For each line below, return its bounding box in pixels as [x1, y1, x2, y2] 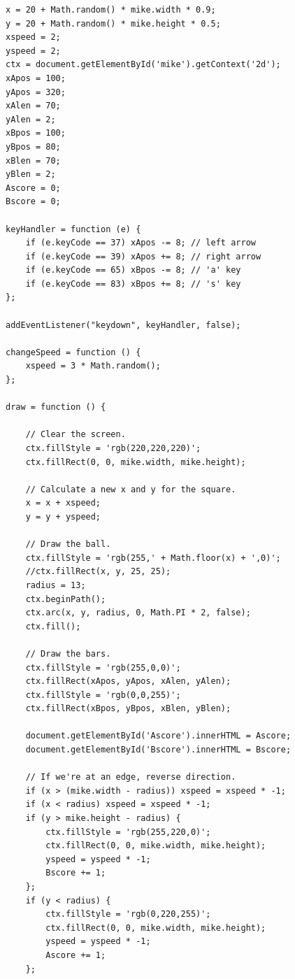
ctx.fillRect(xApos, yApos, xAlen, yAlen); [25, 676, 231, 687]
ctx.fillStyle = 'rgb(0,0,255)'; [25, 689, 181, 700]
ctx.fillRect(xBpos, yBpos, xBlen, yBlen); [25, 703, 231, 714]
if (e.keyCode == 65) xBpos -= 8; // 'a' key [25, 265, 241, 276]
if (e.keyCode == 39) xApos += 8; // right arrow [25, 251, 261, 262]
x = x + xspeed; [25, 498, 101, 508]
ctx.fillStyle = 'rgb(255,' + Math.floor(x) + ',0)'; [25, 552, 281, 563]
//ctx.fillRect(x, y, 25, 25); [25, 566, 171, 577]
